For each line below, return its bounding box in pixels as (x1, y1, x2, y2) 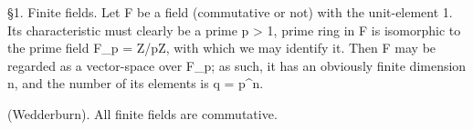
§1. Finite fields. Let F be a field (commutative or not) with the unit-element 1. (7, 3, 453, 21)
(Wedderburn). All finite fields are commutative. (7, 104, 278, 123)
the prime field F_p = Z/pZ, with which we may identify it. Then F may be (7, 38, 436, 57)
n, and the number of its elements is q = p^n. (7, 74, 264, 93)
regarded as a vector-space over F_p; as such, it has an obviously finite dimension (7, 55, 467, 75)
